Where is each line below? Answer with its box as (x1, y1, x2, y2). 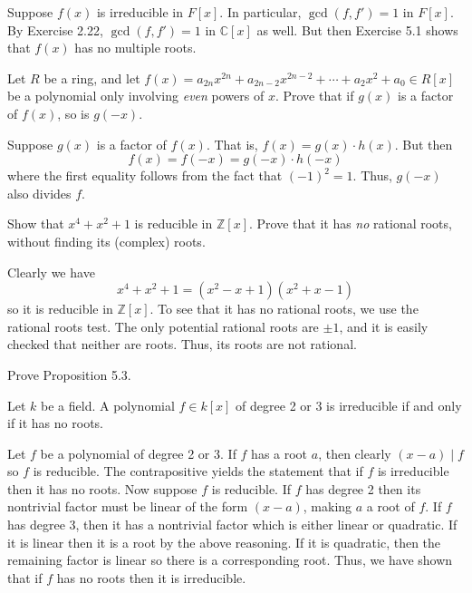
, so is (57, 103, 90, 122)
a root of (366, 497, 415, 516)
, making (303, 497, 352, 516)
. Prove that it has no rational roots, (248, 214, 452, 233)
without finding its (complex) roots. (7, 231, 206, 250)
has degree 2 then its (305, 479, 421, 498)
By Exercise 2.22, (7, 20, 103, 39)
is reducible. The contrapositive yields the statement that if (33, 462, 363, 481)
